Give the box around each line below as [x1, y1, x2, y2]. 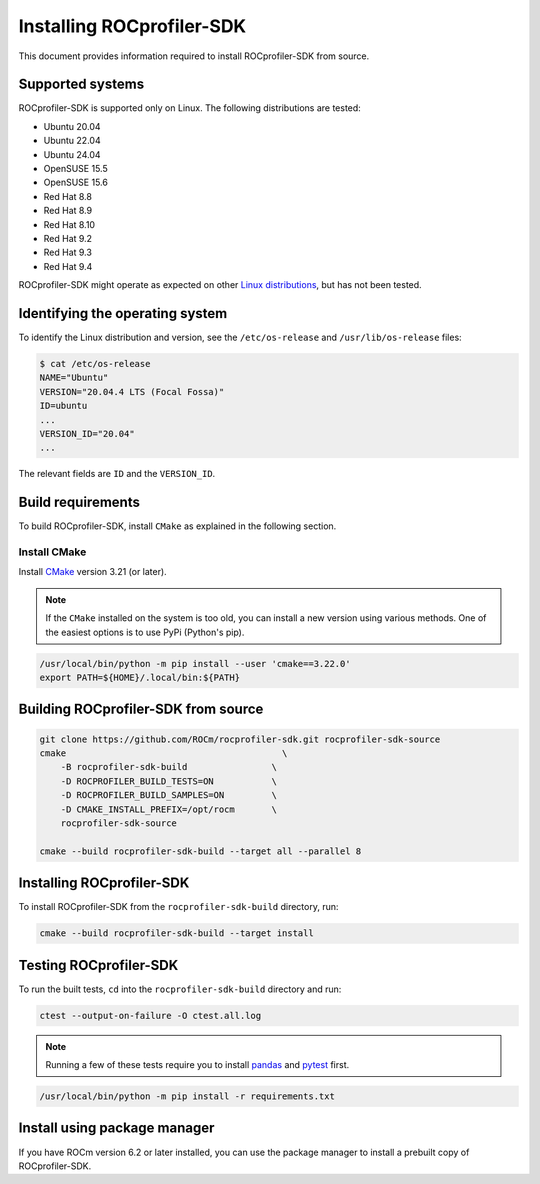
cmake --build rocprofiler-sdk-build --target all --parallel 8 [39, 845, 362, 857]
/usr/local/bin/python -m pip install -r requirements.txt [39, 1091, 335, 1102]
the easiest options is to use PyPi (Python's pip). [45, 626, 245, 638]
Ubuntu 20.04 [43, 120, 101, 132]
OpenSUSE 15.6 [43, 176, 109, 189]
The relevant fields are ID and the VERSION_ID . [18, 468, 216, 480]
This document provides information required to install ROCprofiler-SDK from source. [18, 50, 370, 62]
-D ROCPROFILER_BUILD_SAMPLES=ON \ [60, 790, 277, 801]
